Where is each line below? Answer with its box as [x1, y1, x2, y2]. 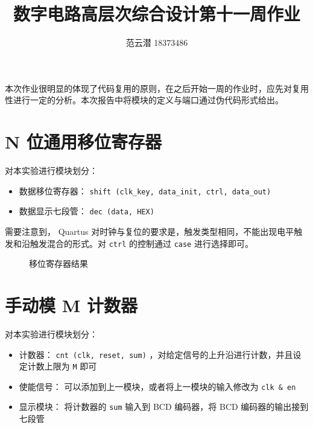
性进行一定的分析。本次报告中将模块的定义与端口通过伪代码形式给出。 [5, 94, 283, 106]
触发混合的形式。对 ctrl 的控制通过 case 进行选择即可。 [30, 237, 253, 249]
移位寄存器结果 [29, 257, 88, 270]
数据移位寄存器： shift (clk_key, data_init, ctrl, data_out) [19, 184, 271, 197]
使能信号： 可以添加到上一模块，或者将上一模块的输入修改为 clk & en [19, 380, 296, 392]
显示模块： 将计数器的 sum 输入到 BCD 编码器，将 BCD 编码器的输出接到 [19, 400, 309, 413]
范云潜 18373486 [125, 36, 188, 49]
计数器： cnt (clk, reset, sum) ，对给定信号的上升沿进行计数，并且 [19, 348, 293, 360]
